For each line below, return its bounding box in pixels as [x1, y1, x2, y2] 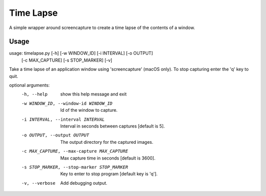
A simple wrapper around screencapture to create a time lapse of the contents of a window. [9, 25, 196, 31]
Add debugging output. [60, 180, 108, 186]
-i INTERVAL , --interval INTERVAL [21, 116, 105, 122]
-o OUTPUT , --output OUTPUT [21, 132, 90, 138]
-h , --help [21, 92, 48, 97]
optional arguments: [9, 82, 50, 88]
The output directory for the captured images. [60, 139, 154, 145]
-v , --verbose [21, 180, 56, 186]
